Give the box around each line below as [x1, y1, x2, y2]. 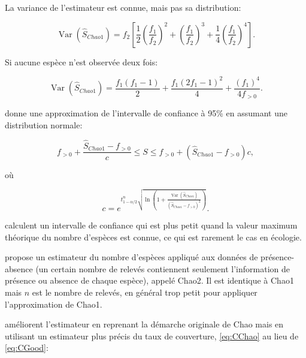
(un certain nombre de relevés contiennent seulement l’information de [35, 262, 290, 275]
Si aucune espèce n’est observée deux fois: [5, 55, 158, 68]
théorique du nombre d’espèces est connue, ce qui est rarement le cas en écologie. [5, 230, 302, 243]
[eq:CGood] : [5, 341, 49, 354]
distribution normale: [5, 118, 83, 131]
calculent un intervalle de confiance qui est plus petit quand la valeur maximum [5, 219, 298, 231]
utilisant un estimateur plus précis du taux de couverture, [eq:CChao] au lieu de [5, 329, 299, 342]
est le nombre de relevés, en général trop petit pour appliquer [32, 285, 257, 298]
